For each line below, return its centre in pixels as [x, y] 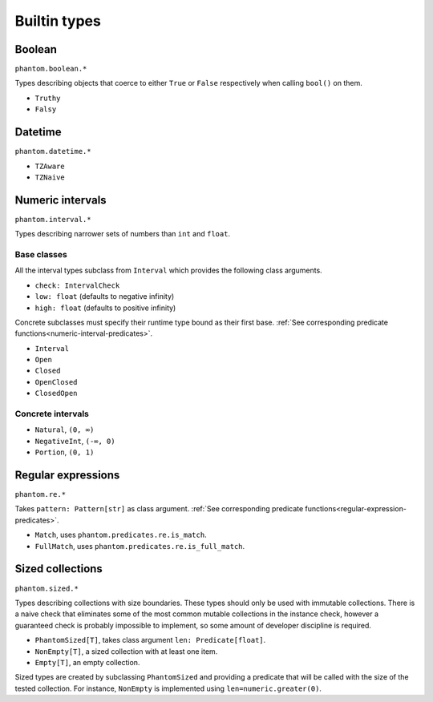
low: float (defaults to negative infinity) [105, 297]
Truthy [48, 98]
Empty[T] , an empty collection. [87, 662]
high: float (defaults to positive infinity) [105, 308]
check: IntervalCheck [77, 285]
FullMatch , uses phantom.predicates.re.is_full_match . [140, 546]
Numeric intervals [61, 200]
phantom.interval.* [53, 219]
